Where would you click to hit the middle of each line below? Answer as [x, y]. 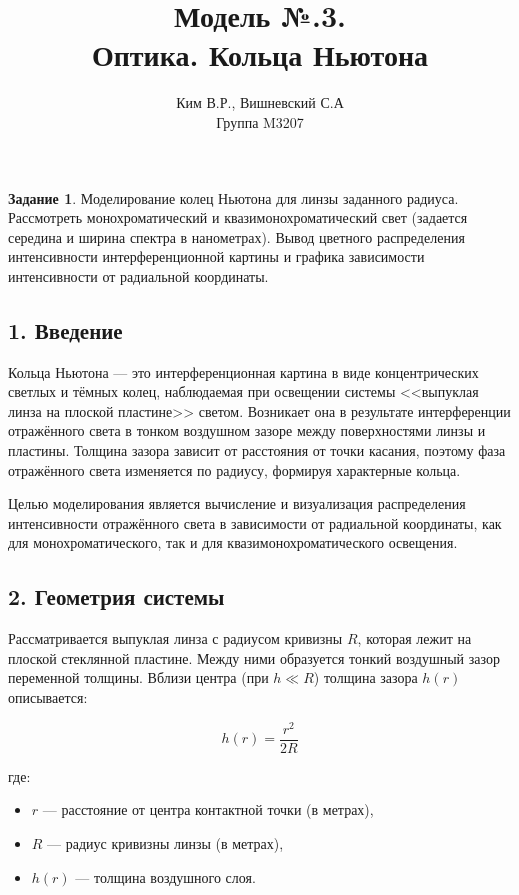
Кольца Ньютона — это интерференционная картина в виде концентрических [243, 371]
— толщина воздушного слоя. [165, 876]
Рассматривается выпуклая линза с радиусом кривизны [175, 638]
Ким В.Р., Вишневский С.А [260, 102]
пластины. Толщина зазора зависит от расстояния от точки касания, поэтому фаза [257, 450]
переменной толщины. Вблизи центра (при [138, 677]
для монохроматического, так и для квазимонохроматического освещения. [233, 542]
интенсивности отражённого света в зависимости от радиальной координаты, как [255, 522]
